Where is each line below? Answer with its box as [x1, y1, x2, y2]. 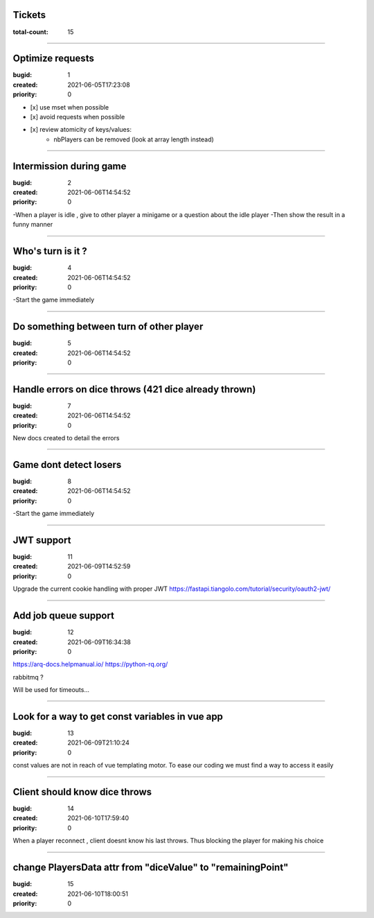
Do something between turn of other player [12, 321, 204, 333]
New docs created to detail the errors [12, 434, 120, 442]
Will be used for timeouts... [12, 686, 90, 694]
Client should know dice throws [12, 786, 152, 797]
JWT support [12, 534, 71, 546]
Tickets [12, 9, 46, 21]
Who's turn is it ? [12, 245, 88, 257]
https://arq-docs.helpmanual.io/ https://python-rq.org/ [12, 660, 168, 668]
